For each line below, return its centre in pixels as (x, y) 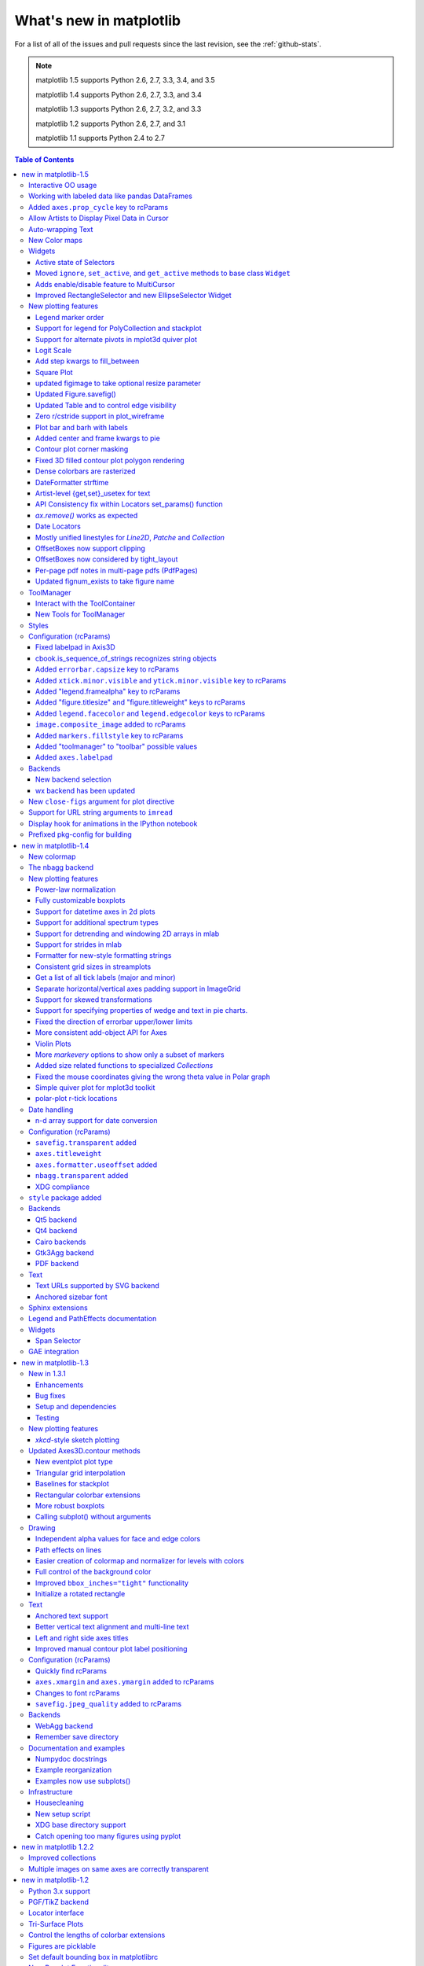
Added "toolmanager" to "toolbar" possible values (117, 746)
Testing (48, 1417)
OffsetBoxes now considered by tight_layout (107, 559)
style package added (65, 1198)
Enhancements (60, 1385)
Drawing (42, 1528)
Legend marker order (70, 317)
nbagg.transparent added (82, 1176)
